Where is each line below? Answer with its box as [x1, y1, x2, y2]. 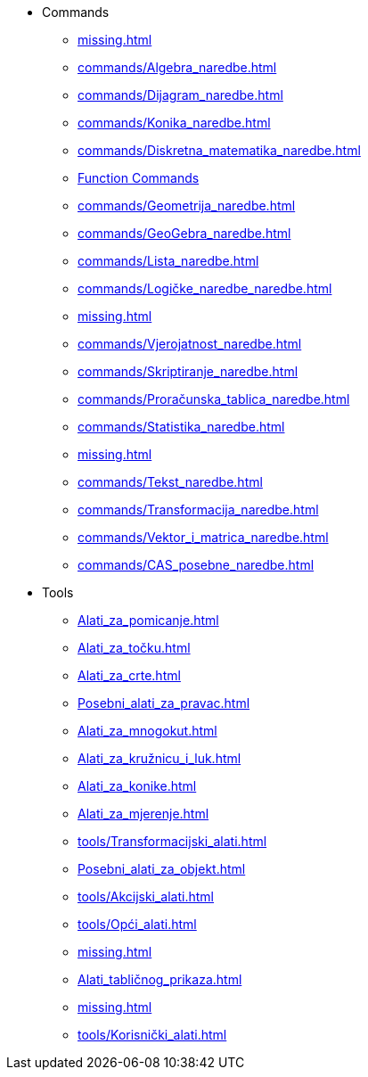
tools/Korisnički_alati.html [78, 1027, 227, 1042]
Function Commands [78, 170, 200, 185]
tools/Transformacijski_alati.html [78, 834, 267, 849]
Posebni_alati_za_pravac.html [78, 695, 250, 711]
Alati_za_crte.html [78, 668, 181, 683]
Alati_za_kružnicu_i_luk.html [78, 751, 241, 766]
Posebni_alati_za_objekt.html [78, 861, 246, 876]
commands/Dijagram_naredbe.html [78, 87, 283, 103]
